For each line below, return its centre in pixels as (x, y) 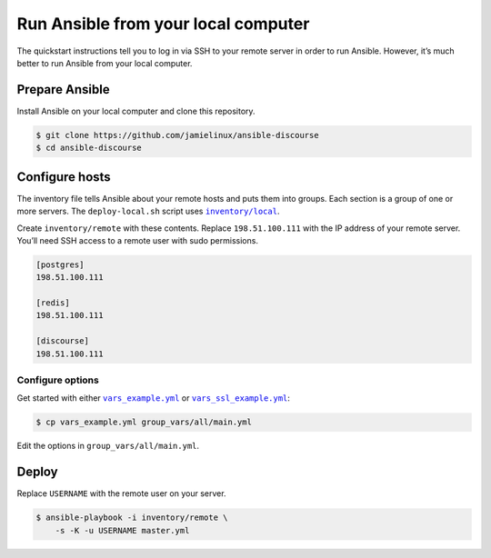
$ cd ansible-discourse (89, 148)
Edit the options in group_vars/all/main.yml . (108, 446)
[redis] (53, 303)
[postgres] (60, 264)
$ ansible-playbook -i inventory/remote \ (132, 518)
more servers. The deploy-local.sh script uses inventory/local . (148, 211)
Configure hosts (64, 177)
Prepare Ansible (63, 90)
